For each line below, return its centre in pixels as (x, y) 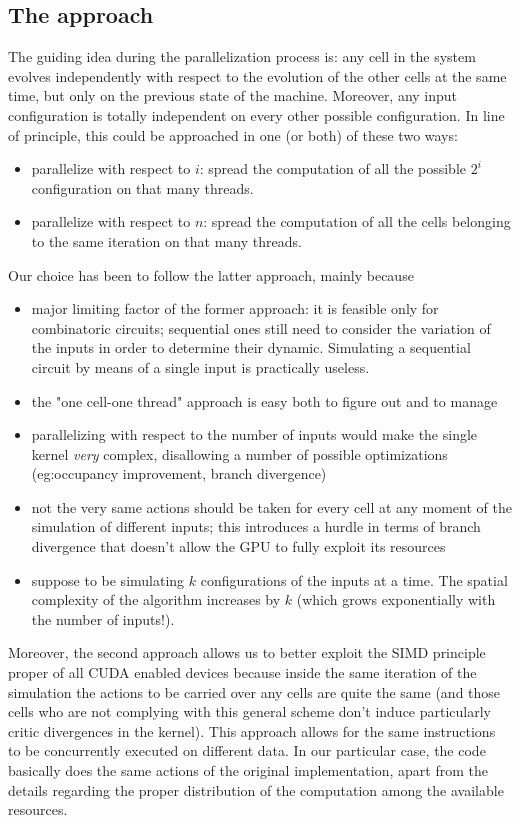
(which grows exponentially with (396, 599)
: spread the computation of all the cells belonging (357, 221)
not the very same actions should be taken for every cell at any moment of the (271, 506)
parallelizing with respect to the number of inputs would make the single (254, 434)
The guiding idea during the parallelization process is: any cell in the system (242, 56)
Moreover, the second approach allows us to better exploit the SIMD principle (247, 652)
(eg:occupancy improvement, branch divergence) (179, 473)
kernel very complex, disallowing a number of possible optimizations (239, 453)
